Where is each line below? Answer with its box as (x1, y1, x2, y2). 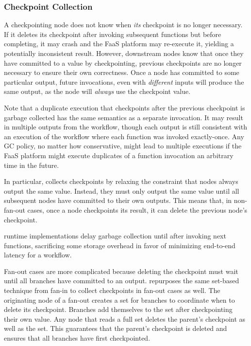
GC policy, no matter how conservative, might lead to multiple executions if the (4, 141, 242, 151)
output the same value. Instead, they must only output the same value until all (4, 185, 239, 196)
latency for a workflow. (4, 250, 72, 260)
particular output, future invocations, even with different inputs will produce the (4, 76, 244, 87)
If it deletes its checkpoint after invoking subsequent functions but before (4, 29, 221, 39)
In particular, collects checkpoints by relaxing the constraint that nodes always (4, 176, 238, 186)
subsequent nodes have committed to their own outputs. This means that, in (4, 195, 232, 205)
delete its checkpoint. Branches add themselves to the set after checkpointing (4, 304, 233, 314)
